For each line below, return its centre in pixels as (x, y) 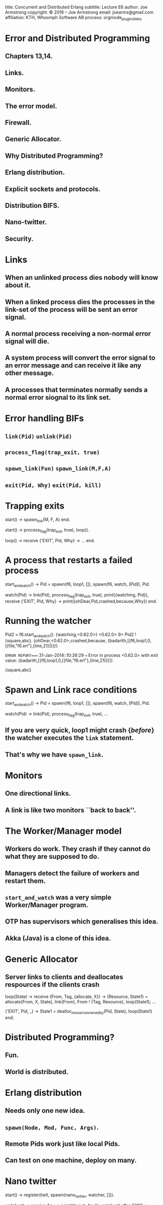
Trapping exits (35, 506)
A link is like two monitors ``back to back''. (71, 810)
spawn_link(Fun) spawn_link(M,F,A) (58, 469)
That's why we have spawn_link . (54, 754)
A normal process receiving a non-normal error (78, 334)
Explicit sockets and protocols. (53, 189)
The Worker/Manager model (63, 831)
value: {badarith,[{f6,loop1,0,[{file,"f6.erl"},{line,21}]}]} (59, 660)
